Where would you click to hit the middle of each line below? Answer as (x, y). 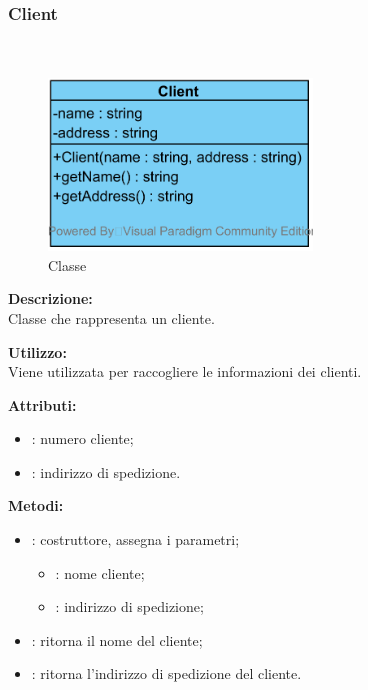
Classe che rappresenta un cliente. (111, 317)
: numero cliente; (82, 438)
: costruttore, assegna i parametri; (135, 539)
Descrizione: (50, 298)
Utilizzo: (37, 351)
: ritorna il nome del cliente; (117, 639)
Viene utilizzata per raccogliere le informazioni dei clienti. (185, 371)
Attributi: (42, 404)
